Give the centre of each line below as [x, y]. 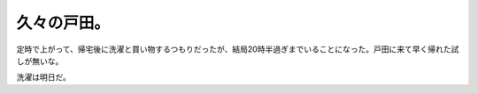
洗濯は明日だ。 [43, 77]
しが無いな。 [40, 61]
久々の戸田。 [63, 23]
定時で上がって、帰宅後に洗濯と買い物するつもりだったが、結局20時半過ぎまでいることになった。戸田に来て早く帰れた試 [238, 49]
